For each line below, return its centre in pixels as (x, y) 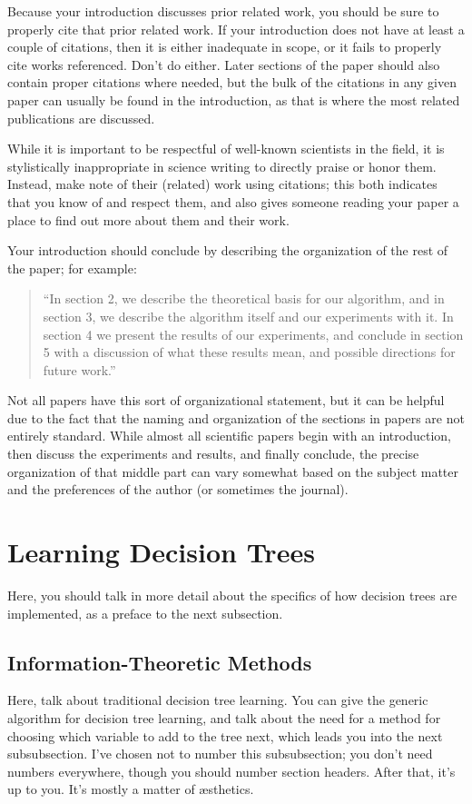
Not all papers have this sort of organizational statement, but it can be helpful (226, 400)
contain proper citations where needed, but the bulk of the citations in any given (232, 82)
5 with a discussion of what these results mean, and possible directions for (249, 352)
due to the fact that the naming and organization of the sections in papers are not (236, 417)
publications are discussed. (81, 118)
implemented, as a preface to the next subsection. (145, 613)
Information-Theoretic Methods (160, 662)
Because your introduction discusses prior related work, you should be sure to (223, 11)
